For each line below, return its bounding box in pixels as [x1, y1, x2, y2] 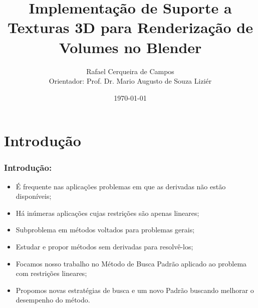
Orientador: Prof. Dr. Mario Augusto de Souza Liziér [49, 76, 212, 86]
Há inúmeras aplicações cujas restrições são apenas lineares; [16, 207, 199, 218]
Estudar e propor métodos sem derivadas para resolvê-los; [16, 241, 193, 252]
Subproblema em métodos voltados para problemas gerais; [16, 224, 195, 235]
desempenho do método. [16, 294, 90, 305]
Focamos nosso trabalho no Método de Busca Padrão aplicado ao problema [16, 258, 247, 268]
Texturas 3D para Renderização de [7, 17, 253, 38]
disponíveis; [16, 191, 52, 201]
